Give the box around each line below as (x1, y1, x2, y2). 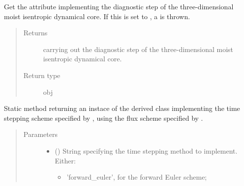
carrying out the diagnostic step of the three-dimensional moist (43, 44, 233, 54)
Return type (23, 70, 61, 80)
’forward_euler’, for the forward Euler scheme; (66, 172, 207, 182)
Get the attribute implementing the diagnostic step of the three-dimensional (4, 1, 234, 11)
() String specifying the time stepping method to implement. (55, 145, 238, 156)
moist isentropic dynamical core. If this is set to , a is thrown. (4, 11, 190, 21)
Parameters (23, 129, 58, 139)
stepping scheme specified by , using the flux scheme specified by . (4, 112, 203, 123)
